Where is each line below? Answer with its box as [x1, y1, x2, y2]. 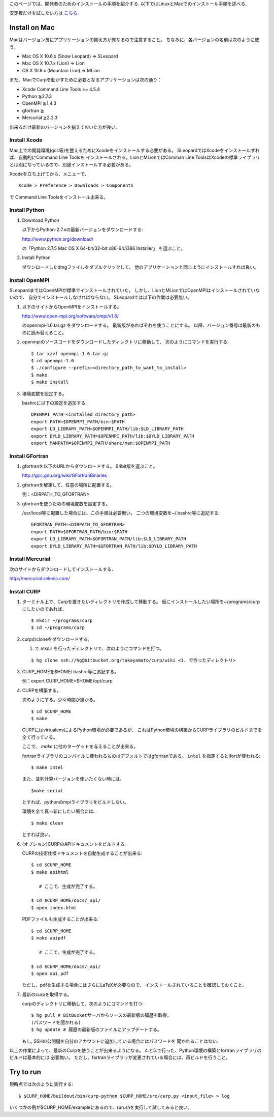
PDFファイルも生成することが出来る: [22, 916, 99, 922]
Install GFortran [9, 452, 49, 460]
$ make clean [31, 820, 63, 826]
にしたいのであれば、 [22, 606, 67, 612]
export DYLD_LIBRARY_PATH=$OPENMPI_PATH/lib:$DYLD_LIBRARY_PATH [31, 433, 195, 439]
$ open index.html [31, 905, 77, 910]
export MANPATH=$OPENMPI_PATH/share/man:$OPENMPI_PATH [31, 440, 170, 446]
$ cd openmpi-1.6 [31, 358, 74, 364]
